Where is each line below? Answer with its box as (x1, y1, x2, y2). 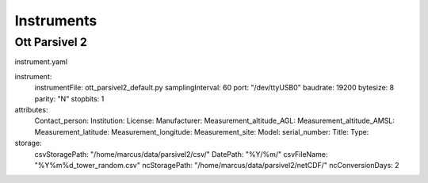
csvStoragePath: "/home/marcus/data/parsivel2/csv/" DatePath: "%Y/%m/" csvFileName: (34, 149, 328, 158)
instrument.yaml (14, 57, 67, 67)
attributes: (14, 105, 48, 114)
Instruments (14, 12, 97, 29)
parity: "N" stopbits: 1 (34, 93, 105, 103)
